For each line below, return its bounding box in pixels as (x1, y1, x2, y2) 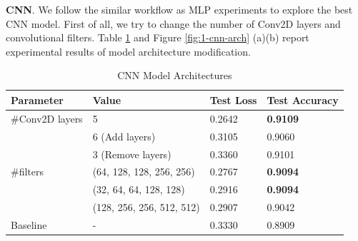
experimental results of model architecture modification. (6, 43, 251, 58)
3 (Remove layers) (92, 146, 171, 161)
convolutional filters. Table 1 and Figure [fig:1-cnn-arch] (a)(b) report (6, 30, 309, 45)
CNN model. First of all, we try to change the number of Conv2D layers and (6, 16, 341, 31)
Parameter (11, 92, 64, 107)
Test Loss (209, 92, 257, 107)
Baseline (11, 217, 47, 232)
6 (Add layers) (92, 128, 156, 143)
